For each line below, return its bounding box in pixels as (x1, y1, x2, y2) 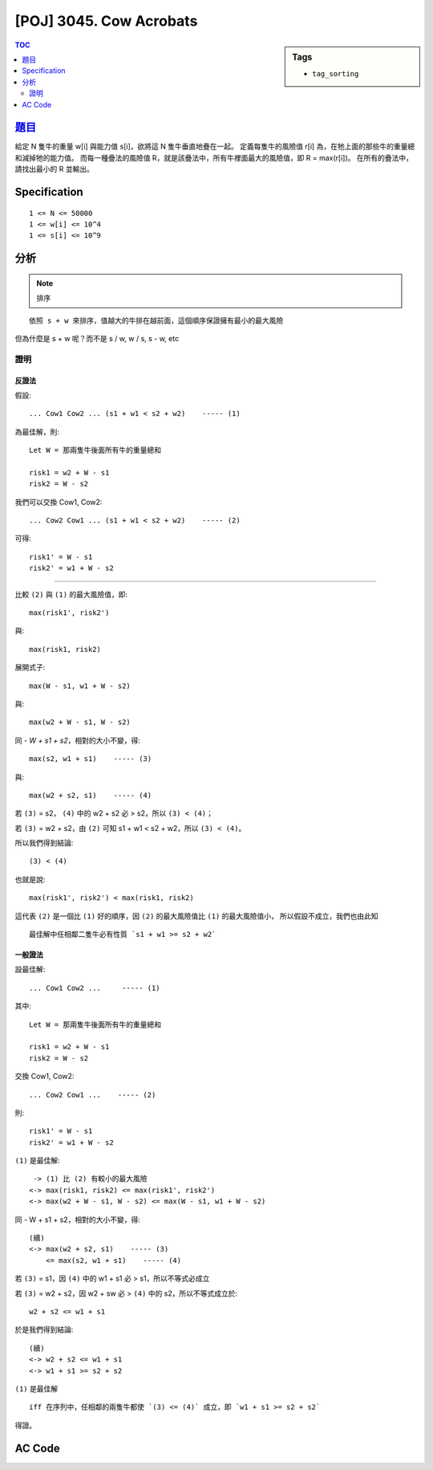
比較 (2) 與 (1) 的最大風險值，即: (14, 589, 128, 599)
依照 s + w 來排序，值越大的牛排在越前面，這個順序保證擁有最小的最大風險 (29, 316, 284, 325)
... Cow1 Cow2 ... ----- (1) (29, 983, 160, 992)
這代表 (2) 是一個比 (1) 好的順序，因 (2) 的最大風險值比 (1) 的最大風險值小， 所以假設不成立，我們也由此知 (14, 911, 378, 921)
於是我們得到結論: (14, 1325, 74, 1334)
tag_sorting (312, 69, 359, 78)
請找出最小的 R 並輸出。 (14, 165, 94, 174)
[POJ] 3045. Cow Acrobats (14, 12, 198, 30)
